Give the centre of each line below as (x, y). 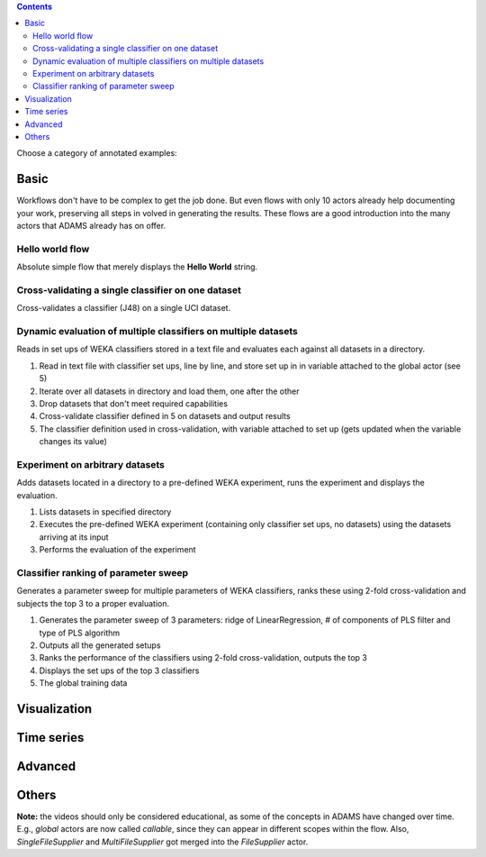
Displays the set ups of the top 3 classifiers (119, 670)
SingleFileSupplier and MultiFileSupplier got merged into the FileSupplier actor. (162, 842)
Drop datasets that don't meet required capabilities (134, 403)
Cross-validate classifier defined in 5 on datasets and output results (165, 416)
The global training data (83, 683)
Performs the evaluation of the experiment (118, 550)
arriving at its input (74, 537)
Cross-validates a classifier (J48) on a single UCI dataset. (124, 308)
